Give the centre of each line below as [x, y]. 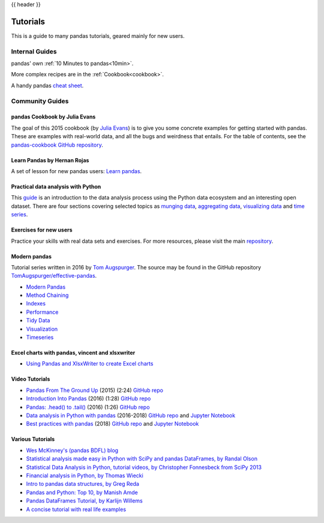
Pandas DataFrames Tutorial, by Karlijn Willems [85, 501]
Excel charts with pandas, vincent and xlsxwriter [73, 353]
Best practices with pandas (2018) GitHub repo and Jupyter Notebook [112, 424]
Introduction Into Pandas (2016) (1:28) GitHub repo [88, 399]
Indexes [36, 304]
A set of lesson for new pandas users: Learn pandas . [76, 171]
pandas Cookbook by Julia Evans [53, 117]
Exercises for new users [42, 230]
